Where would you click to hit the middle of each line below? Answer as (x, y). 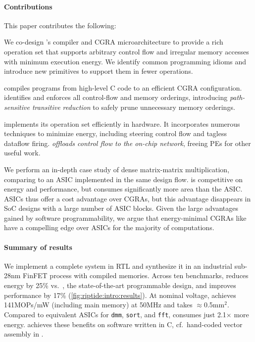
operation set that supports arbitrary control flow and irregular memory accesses (127, 51)
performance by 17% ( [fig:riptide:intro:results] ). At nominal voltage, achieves (120, 295)
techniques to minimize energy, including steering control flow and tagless (115, 133)
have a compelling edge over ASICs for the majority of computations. (109, 227)
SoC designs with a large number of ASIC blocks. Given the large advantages (121, 208)
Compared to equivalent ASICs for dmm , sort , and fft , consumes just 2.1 (115, 314)
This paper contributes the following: (60, 25)
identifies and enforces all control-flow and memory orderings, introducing (116, 97)
